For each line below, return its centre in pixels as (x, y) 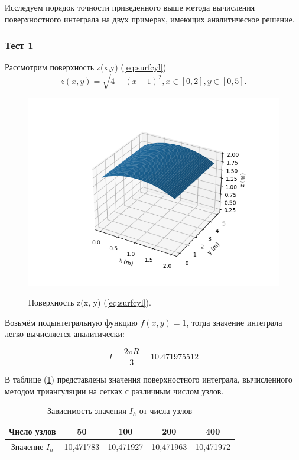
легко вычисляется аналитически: (65, 334)
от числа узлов (166, 411)
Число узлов (32, 431)
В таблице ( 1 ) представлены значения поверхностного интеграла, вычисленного (149, 379)
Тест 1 (19, 45)
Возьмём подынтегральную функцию (71, 322)
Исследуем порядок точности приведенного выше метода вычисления (130, 7)
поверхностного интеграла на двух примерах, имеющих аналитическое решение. (150, 19)
